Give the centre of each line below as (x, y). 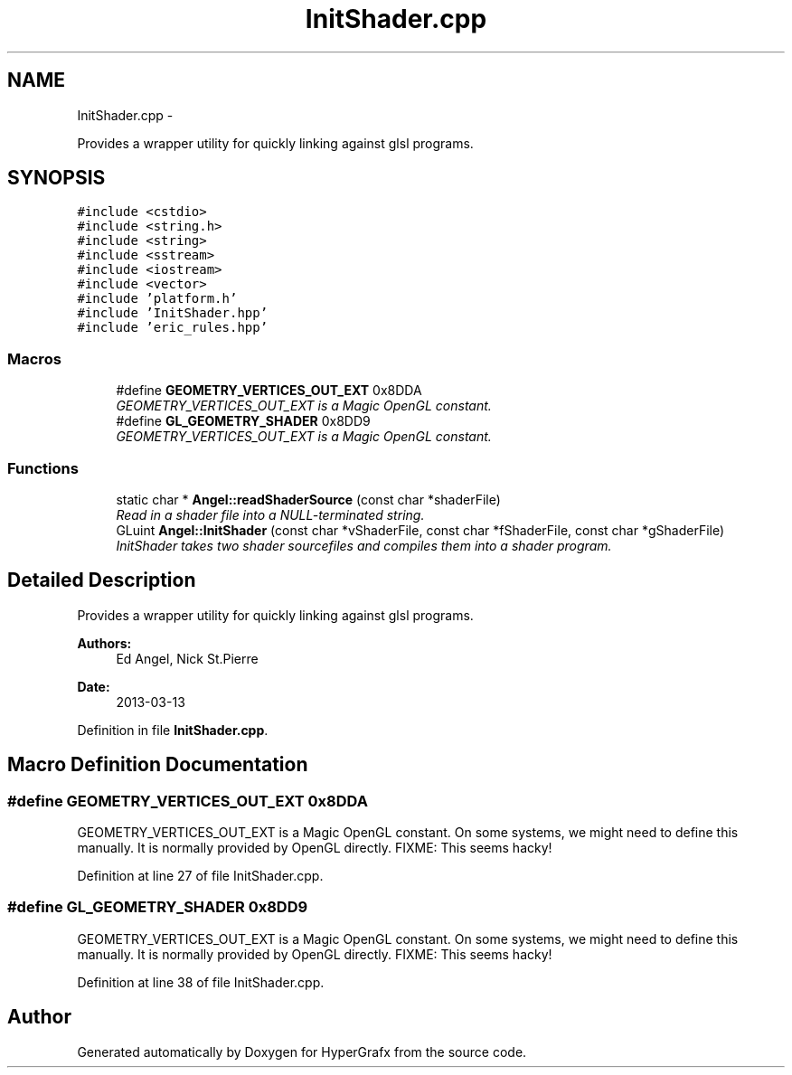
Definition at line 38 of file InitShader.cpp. (201, 982)
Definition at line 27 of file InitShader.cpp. (200, 876)
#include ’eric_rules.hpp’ (173, 328)
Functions (43, 468)
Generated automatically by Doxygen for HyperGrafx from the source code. (302, 1051)
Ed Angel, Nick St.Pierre (187, 658)
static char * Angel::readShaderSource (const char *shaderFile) (308, 499)
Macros (34, 358)
